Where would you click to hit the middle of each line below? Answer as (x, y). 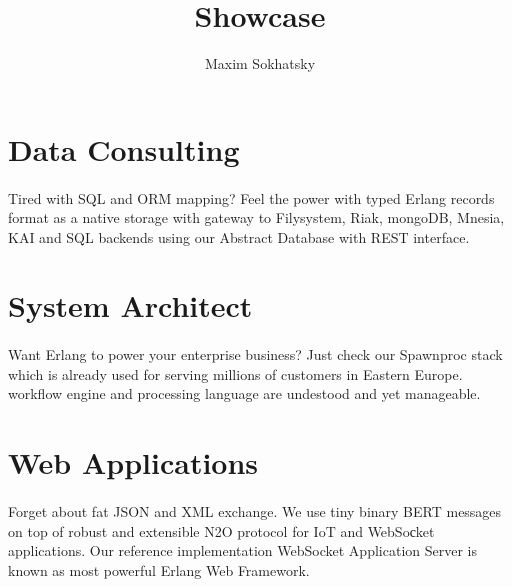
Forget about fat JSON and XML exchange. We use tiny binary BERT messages (255, 511)
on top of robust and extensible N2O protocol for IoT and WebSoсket (221, 530)
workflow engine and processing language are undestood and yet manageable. (244, 393)
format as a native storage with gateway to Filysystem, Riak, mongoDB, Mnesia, (256, 217)
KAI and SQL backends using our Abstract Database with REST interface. (239, 236)
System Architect (130, 305)
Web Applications (133, 462)
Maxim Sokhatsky (260, 63)
